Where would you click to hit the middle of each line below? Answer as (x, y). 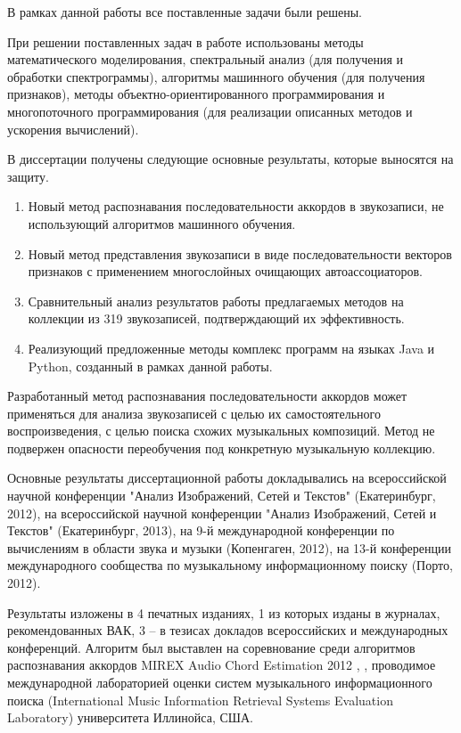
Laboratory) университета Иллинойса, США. (130, 717)
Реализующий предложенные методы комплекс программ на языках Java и (231, 348)
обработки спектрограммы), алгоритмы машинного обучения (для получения (216, 76)
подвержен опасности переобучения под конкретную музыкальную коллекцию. (222, 448)
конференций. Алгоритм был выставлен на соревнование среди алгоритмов (211, 647)
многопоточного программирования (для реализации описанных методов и (210, 111)
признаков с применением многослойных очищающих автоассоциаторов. (225, 271)
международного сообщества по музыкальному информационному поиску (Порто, (230, 565)
